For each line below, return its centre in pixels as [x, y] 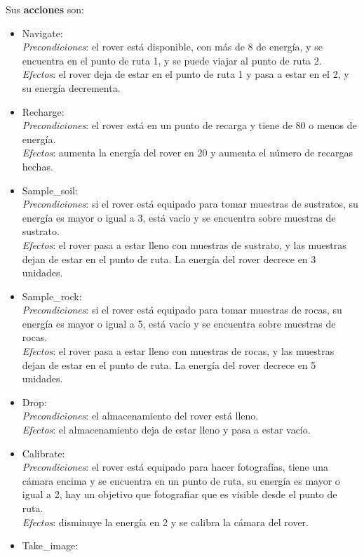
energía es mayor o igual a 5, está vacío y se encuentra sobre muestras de [179, 323]
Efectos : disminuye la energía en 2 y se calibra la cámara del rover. [165, 522]
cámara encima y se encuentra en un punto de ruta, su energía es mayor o [181, 480]
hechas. [38, 166]
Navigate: [42, 33]
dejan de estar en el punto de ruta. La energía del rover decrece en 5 [169, 364]
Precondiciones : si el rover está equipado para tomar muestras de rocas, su [182, 310]
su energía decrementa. [71, 87]
